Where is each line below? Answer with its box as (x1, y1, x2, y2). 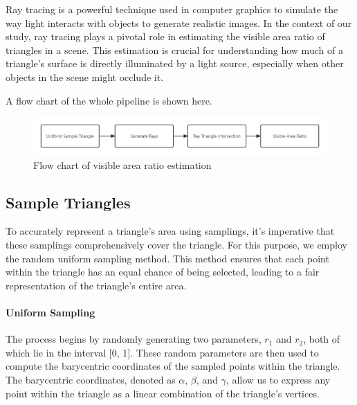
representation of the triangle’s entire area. (6, 278, 187, 292)
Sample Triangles (6, 191, 131, 213)
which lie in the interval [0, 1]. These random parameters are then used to (6, 345, 319, 359)
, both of (303, 332, 340, 346)
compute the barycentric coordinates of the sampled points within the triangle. (6, 359, 340, 373)
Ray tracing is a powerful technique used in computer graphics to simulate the (6, 2, 338, 16)
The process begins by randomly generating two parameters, (6, 332, 262, 346)
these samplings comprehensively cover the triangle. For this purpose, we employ (6, 237, 347, 251)
